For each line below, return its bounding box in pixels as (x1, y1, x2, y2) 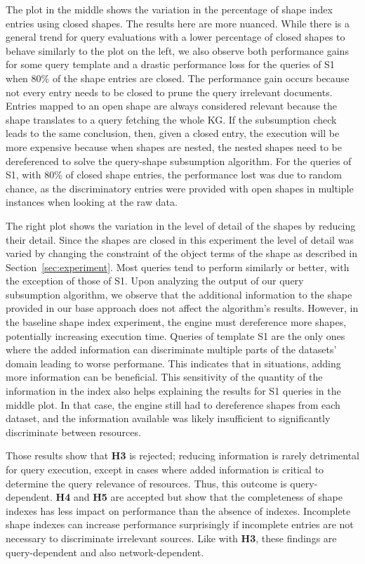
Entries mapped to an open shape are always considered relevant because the (6, 98, 338, 113)
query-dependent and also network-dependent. (6, 544, 204, 559)
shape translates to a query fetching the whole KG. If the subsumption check (6, 112, 337, 126)
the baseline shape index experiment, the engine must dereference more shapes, (6, 315, 347, 329)
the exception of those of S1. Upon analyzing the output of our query (6, 273, 304, 288)
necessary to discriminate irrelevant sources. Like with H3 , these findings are (6, 530, 337, 545)
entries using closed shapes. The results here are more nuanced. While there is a (6, 15, 350, 30)
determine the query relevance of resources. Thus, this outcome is (6, 476, 287, 490)
